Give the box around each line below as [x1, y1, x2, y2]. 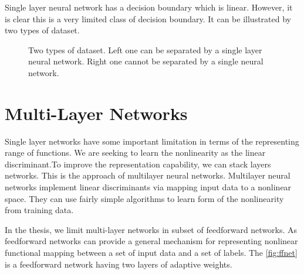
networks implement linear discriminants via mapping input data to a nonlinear [5, 181, 292, 193]
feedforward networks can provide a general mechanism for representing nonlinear [5, 235, 298, 247]
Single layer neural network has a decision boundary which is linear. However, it [5, 1, 293, 13]
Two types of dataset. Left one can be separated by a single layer [28, 43, 262, 56]
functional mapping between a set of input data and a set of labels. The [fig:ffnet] [5, 246, 298, 259]
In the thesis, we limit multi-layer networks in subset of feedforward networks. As [5, 223, 298, 235]
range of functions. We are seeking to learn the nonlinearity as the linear [5, 146, 266, 159]
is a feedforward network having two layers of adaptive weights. [5, 258, 232, 270]
